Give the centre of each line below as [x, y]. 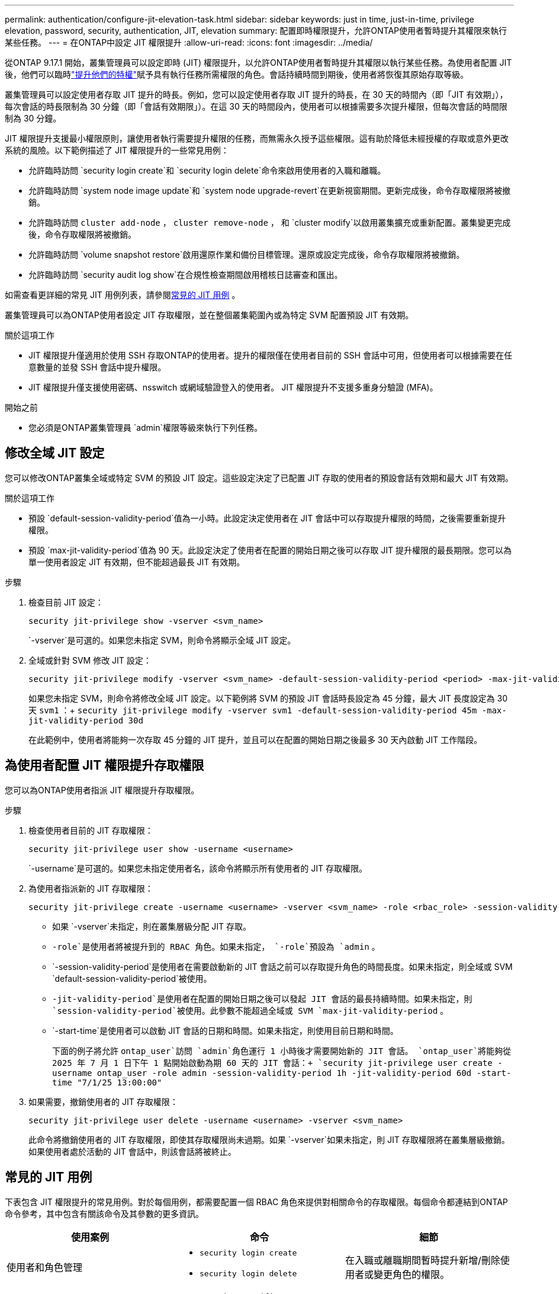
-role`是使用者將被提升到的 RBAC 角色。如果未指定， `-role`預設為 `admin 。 [216, 946]
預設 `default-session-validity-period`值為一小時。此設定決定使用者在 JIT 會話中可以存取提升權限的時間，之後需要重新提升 [267, 518]
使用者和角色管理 [45, 1267]
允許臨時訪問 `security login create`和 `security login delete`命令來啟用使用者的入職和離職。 [207, 170]
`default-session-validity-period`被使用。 [132, 978]
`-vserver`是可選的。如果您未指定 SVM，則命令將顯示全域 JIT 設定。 [162, 640]
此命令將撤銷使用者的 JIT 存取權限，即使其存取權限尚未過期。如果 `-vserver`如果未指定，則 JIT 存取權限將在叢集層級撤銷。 [269, 1139]
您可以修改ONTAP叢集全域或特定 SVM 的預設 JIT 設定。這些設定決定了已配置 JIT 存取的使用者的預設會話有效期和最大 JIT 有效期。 [259, 478]
